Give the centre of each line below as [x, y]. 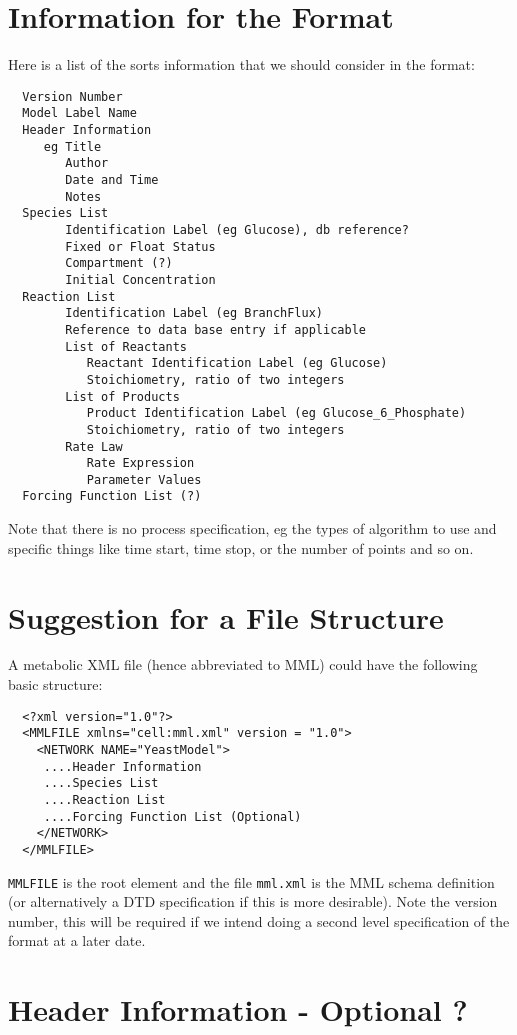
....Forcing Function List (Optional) [172, 816]
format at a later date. [77, 940]
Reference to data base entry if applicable [215, 329]
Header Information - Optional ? [238, 1009]
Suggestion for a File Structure [226, 616]
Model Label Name [79, 113]
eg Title [72, 146]
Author [87, 163]
